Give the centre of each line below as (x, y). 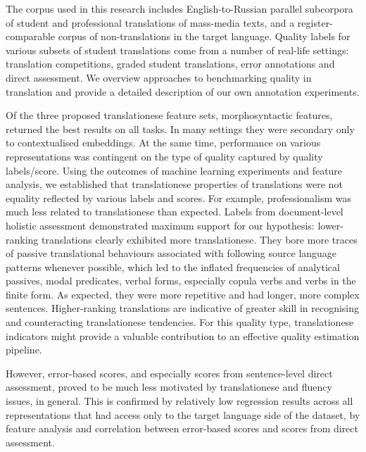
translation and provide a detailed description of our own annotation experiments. (183, 91)
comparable (31, 36)
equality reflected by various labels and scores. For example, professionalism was (178, 197)
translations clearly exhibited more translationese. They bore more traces (200, 239)
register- (315, 22)
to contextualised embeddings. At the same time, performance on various (163, 143)
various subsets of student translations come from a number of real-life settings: (177, 50)
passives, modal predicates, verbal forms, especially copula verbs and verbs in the (181, 281)
